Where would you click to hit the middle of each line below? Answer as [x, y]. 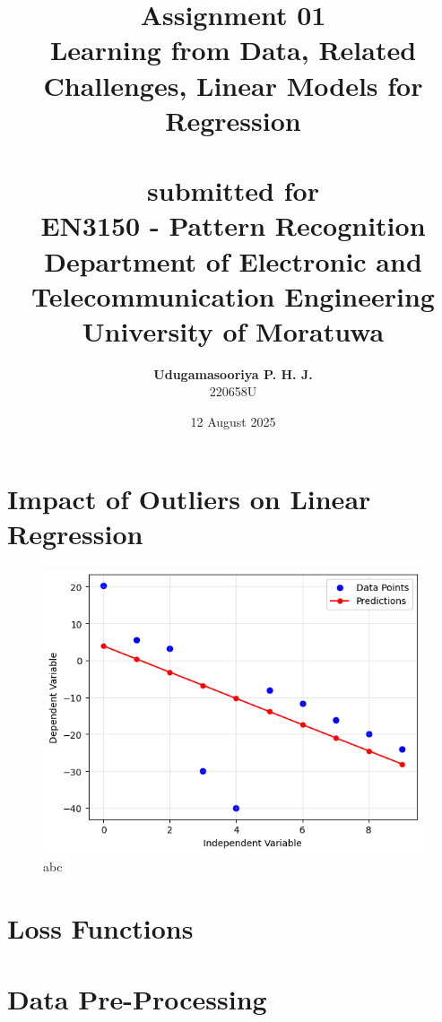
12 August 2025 [233, 421]
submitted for [233, 191]
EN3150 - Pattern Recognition [233, 225]
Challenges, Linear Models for [233, 85]
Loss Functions [100, 928]
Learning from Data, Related [233, 50]
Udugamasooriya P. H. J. [233, 373]
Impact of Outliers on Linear [189, 498]
